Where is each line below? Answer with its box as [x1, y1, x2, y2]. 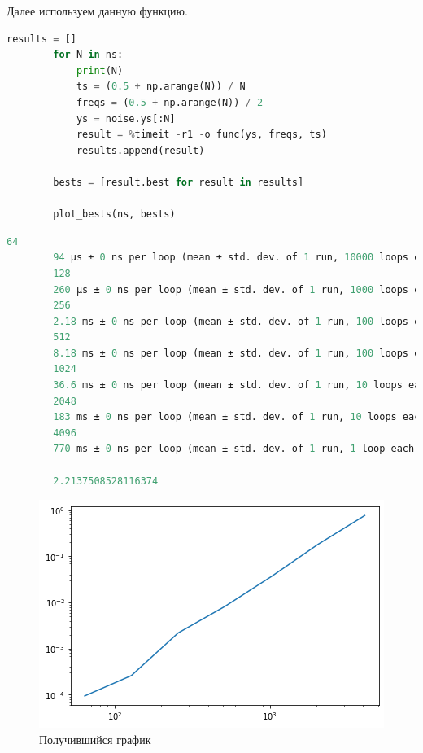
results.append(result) [76, 144, 205, 156]
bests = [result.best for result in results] [53, 176, 304, 188]
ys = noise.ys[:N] [76, 112, 176, 125]
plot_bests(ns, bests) [53, 208, 176, 221]
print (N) [76, 64, 124, 77]
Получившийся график [39, 730, 151, 747]
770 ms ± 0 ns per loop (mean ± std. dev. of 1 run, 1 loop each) [53, 443, 421, 455]
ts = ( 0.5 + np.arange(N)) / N [76, 81, 246, 93]
